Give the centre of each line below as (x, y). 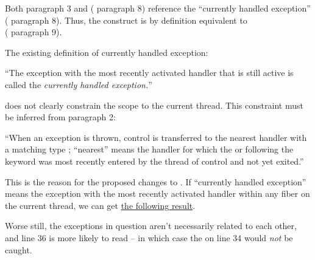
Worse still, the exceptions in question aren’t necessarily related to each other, (151, 226)
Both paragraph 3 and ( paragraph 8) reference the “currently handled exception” (158, 8)
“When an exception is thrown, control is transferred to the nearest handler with (156, 137)
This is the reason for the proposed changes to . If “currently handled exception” (156, 181)
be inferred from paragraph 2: (60, 117)
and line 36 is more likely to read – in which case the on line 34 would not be (149, 237)
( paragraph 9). (34, 32)
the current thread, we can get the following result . (100, 205)
